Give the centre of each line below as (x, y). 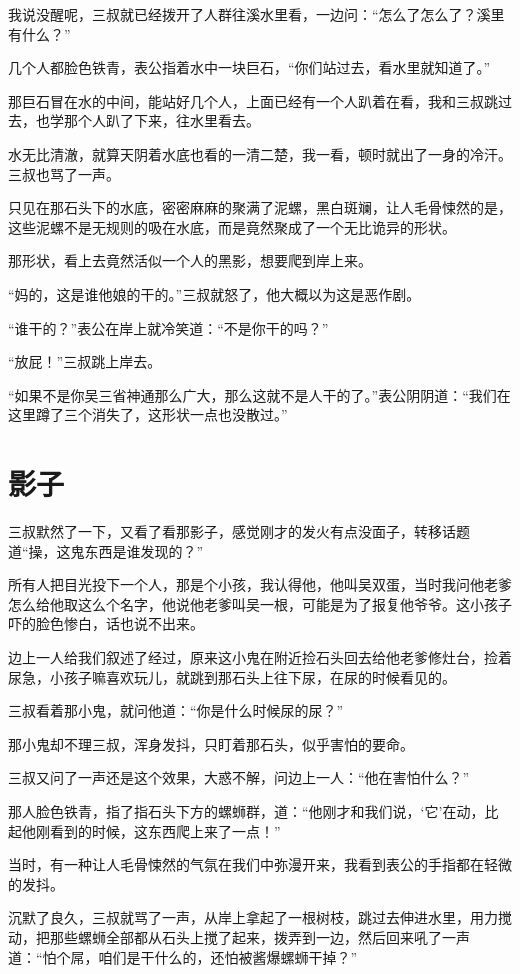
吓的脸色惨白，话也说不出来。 (106, 623)
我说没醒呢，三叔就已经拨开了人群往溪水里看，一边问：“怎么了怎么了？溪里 (256, 14)
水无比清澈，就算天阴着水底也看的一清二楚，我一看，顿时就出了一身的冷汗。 (260, 153)
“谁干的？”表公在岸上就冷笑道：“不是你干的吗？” (168, 327)
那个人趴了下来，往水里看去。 (161, 120)
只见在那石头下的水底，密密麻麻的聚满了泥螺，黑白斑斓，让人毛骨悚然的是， (260, 207)
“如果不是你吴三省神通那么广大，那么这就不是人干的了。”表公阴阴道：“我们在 (259, 394)
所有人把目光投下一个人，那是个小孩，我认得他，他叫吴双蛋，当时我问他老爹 (260, 584)
